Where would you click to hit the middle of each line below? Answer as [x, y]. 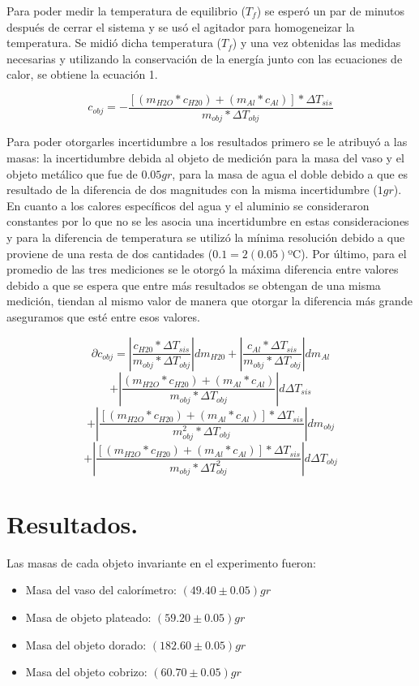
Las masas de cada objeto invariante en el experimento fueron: [162, 562]
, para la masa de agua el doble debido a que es [290, 173]
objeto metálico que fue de [72, 173]
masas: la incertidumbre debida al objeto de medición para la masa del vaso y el [205, 158]
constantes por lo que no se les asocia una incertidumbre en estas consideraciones [208, 221]
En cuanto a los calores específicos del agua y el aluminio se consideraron [188, 205]
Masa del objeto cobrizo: [86, 672]
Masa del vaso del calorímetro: [101, 590]
